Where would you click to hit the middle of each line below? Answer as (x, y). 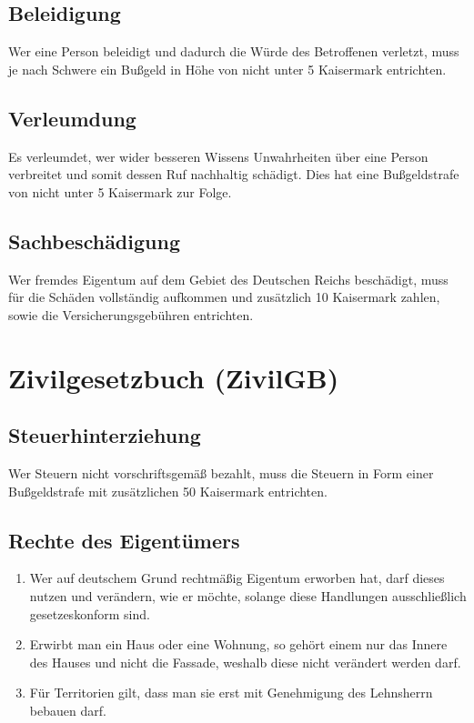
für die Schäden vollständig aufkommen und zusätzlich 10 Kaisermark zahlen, (224, 297)
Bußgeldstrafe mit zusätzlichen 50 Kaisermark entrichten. (168, 491)
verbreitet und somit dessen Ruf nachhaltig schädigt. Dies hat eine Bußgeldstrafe (234, 174)
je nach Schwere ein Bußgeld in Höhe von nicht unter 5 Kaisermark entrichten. (227, 69)
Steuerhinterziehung (105, 435)
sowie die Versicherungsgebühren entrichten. (131, 314)
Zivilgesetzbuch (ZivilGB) (174, 377)
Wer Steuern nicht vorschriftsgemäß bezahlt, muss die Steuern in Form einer (221, 472)
